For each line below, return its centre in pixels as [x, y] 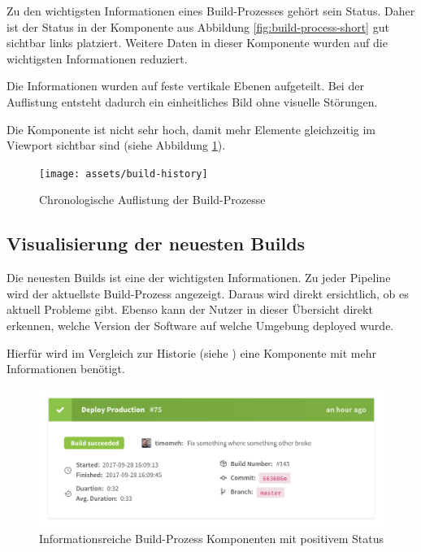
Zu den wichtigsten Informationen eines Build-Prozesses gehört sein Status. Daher [211, 11]
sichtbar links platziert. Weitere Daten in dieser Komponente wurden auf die [197, 43]
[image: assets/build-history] [124, 174]
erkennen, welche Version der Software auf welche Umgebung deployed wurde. [200, 325]
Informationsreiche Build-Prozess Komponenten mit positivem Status [212, 539]
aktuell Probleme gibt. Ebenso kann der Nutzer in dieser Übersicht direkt [190, 309]
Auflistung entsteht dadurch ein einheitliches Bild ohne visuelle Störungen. [192, 101]
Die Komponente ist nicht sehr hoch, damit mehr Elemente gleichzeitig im [191, 129]
